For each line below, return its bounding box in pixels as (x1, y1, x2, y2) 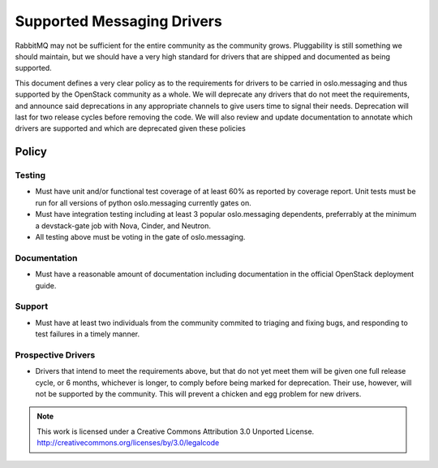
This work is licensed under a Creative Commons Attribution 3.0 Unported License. (36, 427, 315, 436)
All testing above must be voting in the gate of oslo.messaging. (35, 232, 246, 241)
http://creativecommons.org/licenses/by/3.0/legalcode (36, 438, 220, 448)
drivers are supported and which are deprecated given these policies (15, 123, 247, 133)
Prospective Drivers (15, 349, 96, 361)
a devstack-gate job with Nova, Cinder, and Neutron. (35, 220, 211, 231)
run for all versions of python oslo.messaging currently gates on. (35, 197, 251, 207)
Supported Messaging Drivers (15, 12, 222, 30)
